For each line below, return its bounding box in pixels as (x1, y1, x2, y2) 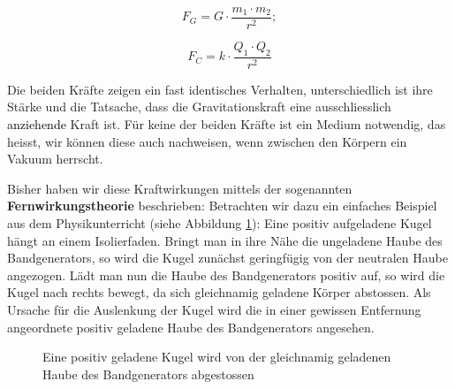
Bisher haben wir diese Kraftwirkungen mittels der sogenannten (7, 179, 353, 197)
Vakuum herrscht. (7, 149, 103, 168)
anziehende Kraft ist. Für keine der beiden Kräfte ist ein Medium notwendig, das (7, 115, 446, 133)
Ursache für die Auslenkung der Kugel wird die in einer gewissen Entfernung (7, 301, 421, 319)
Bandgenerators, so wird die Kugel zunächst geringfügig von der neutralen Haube (7, 248, 448, 267)
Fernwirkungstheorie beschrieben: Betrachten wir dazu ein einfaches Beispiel (7, 196, 437, 215)
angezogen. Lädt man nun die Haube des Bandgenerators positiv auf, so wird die (7, 265, 445, 284)
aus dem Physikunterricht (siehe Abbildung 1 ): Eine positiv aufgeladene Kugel (7, 214, 432, 233)
